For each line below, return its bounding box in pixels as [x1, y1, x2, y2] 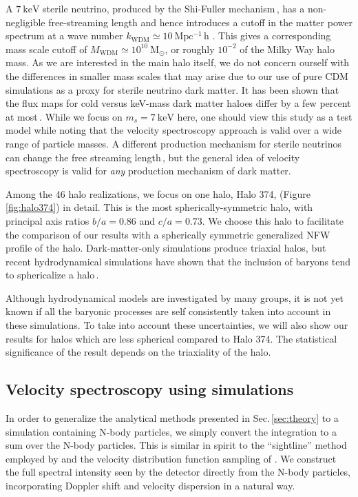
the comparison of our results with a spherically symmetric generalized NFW [6, 227, 330, 241]
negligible [6, 14, 45, 29]
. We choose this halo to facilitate [202, 213, 344, 227]
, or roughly [165, 41, 215, 56]
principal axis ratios [6, 213, 89, 227]
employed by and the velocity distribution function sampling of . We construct [6, 451, 337, 465]
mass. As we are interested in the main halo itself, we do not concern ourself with [6, 55, 350, 70]
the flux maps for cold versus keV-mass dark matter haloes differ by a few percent [6, 96, 351, 110]
